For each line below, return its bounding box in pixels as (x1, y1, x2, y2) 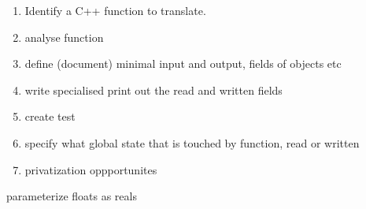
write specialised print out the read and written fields (24, 81, 283, 98)
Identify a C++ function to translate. (24, 2, 206, 18)
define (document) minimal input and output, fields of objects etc (24, 55, 342, 72)
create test (24, 108, 76, 125)
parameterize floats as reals (6, 188, 137, 204)
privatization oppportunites (24, 161, 157, 177)
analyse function (24, 28, 104, 45)
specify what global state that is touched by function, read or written (24, 134, 360, 151)
